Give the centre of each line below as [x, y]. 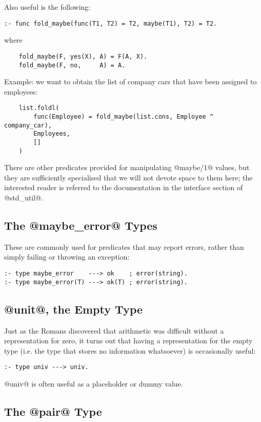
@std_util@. [24, 198]
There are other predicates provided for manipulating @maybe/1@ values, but [127, 167]
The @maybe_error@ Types [81, 225]
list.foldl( [39, 108]
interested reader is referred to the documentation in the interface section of [124, 187]
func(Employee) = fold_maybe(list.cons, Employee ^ [124, 117]
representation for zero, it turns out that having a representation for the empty [128, 341]
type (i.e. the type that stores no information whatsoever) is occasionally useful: [130, 350]
